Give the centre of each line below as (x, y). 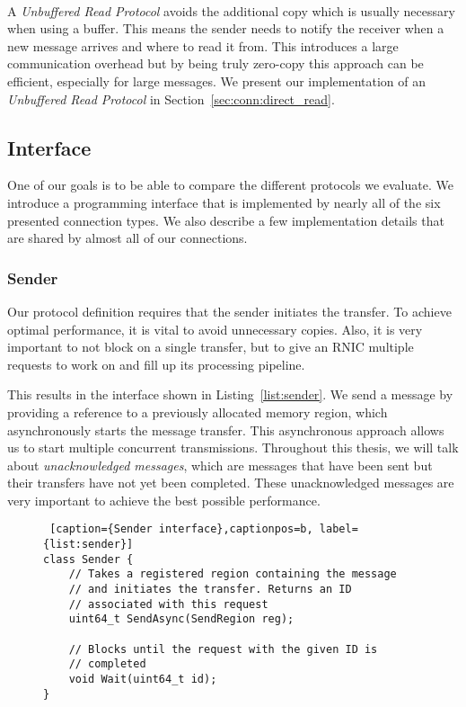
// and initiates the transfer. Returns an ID (210, 590)
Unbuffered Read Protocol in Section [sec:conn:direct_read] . (171, 98)
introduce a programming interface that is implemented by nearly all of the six (224, 202)
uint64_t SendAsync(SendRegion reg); (181, 619)
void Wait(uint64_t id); (143, 680)
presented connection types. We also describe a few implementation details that (226, 220)
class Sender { (88, 559)
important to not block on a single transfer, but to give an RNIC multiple (211, 347)
